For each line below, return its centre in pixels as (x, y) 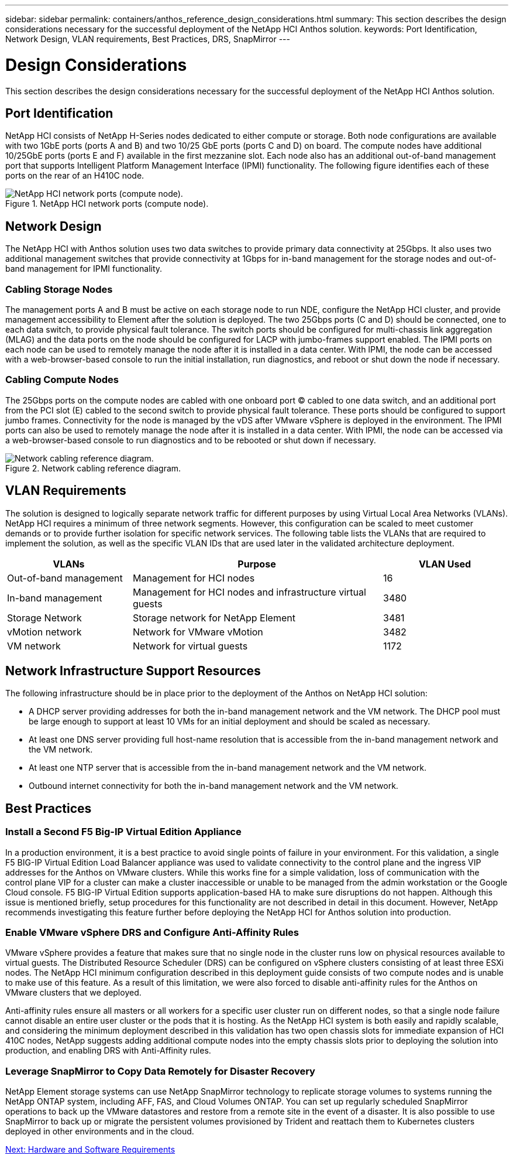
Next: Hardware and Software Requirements (90, 1150)
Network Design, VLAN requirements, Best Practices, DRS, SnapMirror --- (148, 39)
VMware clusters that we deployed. (73, 993)
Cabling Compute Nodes (62, 380)
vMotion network (44, 632)
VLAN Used (445, 564)
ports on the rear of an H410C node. (75, 176)
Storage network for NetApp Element (214, 618)
